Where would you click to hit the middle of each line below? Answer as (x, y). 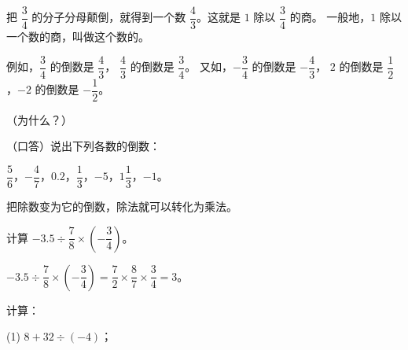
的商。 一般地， (330, 17)
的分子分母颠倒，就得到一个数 (109, 17)
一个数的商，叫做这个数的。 (78, 37)
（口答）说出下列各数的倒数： (83, 146)
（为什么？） (39, 119)
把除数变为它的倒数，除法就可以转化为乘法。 (122, 206)
